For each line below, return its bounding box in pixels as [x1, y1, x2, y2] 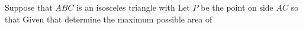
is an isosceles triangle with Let [76, 1, 190, 13]
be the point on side [201, 1, 273, 13]
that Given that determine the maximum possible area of [5, 12, 212, 25]
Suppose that [5, 1, 53, 13]
